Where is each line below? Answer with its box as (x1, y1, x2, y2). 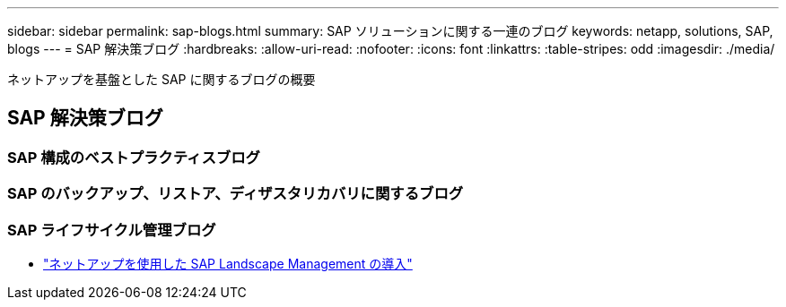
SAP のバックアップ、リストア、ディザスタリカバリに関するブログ (7, 184, 464, 203)
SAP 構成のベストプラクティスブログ (7, 148, 260, 166)
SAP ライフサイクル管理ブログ (7, 220, 216, 239)
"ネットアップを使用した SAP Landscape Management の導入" (43, 255, 413, 271)
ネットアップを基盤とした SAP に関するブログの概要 (7, 72, 316, 87)
